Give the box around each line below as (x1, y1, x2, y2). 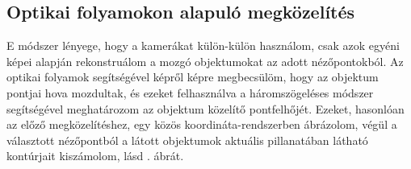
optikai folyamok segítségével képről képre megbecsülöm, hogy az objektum (6, 68, 379, 85)
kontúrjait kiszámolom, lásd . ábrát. (6, 147, 184, 164)
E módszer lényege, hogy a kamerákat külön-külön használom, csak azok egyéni (6, 37, 400, 54)
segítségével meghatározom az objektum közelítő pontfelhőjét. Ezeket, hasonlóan (6, 100, 405, 117)
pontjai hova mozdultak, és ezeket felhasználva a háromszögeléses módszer (6, 84, 374, 101)
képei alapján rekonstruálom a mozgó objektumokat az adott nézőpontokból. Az (6, 52, 404, 69)
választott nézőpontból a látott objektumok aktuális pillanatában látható (6, 131, 368, 148)
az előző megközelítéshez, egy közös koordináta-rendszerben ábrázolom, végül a (6, 116, 397, 133)
